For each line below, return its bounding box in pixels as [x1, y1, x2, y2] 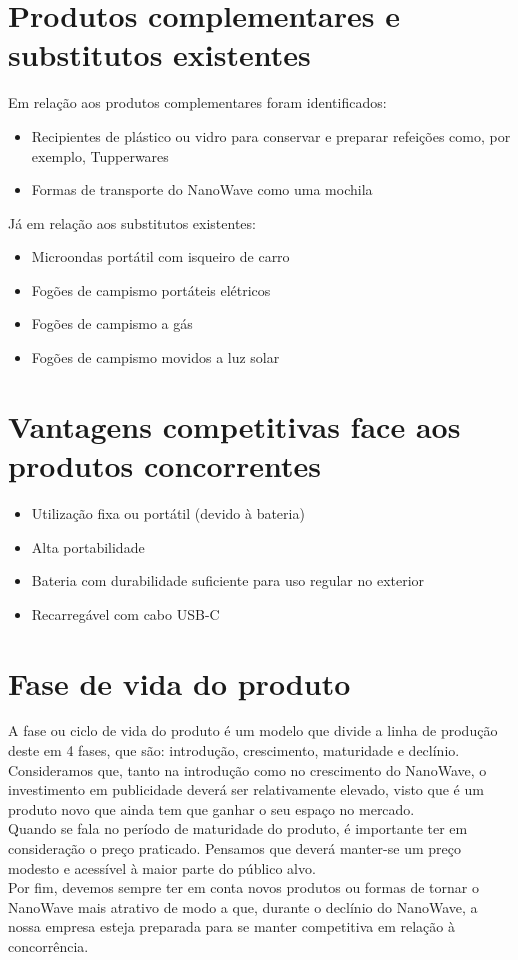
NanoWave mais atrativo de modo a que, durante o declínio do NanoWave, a [8, 896, 478, 917]
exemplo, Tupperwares [31, 145, 169, 166]
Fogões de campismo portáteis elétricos [31, 279, 271, 300]
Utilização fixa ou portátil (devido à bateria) [31, 502, 305, 523]
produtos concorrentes [8, 445, 321, 486]
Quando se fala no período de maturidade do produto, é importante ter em [8, 818, 468, 839]
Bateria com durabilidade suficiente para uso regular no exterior [31, 570, 425, 591]
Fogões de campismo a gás [31, 313, 193, 334]
